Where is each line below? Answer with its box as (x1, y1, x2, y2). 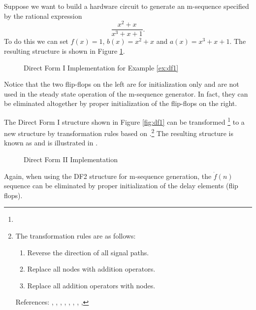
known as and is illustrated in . (4, 138, 98, 148)
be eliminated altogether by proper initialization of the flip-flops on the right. (4, 98, 237, 108)
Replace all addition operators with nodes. (27, 280, 156, 290)
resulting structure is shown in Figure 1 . (4, 45, 125, 56)
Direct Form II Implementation (24, 154, 118, 164)
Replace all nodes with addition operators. (27, 264, 156, 274)
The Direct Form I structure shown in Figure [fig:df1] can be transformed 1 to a (4, 115, 245, 127)
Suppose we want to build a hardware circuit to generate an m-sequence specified (4, 1, 249, 11)
